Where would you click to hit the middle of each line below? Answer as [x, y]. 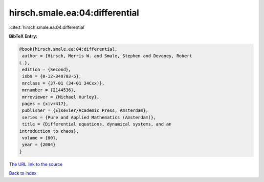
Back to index [23, 173]
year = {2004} [39, 145]
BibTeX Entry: [23, 36]
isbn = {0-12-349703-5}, [52, 76]
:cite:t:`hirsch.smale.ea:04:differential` [47, 27]
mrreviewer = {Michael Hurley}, [61, 97]
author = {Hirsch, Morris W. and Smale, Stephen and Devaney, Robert [107, 56]
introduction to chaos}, [49, 131]
